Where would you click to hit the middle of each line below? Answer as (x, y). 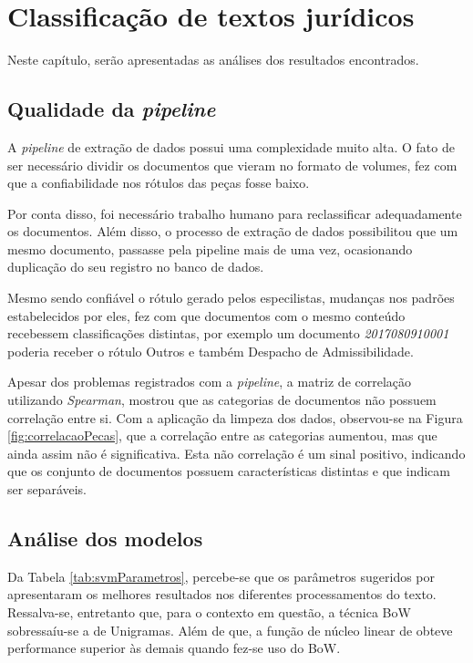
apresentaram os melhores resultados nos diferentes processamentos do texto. (222, 594)
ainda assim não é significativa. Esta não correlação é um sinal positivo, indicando (236, 453)
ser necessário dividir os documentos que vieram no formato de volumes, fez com (232, 165)
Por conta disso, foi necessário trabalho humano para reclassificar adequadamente (235, 213)
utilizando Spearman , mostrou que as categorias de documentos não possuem (222, 400)
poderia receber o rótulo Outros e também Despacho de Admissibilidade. (211, 351)
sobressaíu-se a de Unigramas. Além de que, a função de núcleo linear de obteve (230, 630)
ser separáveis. (47, 489)
